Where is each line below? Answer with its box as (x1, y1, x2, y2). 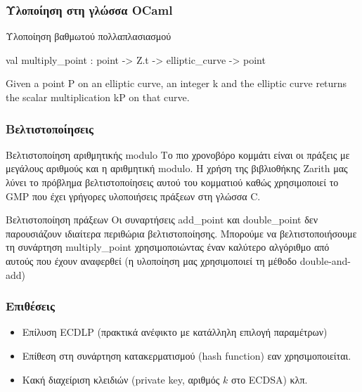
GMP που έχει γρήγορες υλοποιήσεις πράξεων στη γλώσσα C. (6, 188, 261, 203)
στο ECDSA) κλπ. (231, 372, 308, 386)
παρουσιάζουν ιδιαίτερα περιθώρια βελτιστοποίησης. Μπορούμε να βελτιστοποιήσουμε (6, 226, 357, 240)
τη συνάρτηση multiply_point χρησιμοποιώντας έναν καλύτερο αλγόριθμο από (6, 240, 330, 254)
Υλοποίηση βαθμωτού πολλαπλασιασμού (6, 29, 172, 44)
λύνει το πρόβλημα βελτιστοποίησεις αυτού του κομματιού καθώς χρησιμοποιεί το (6, 175, 339, 189)
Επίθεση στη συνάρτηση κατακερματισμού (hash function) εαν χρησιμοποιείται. (22, 348, 351, 362)
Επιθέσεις (6, 297, 55, 315)
